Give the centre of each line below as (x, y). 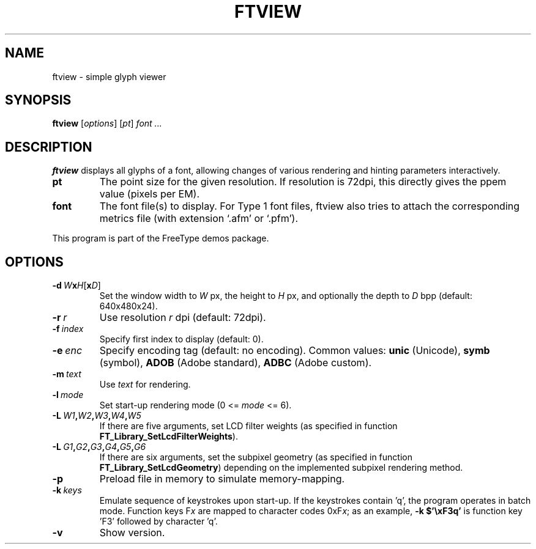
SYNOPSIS (38, 100)
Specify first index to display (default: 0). (181, 339)
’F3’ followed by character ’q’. (158, 521)
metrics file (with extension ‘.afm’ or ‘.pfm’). (199, 219)
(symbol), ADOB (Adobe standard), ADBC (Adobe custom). (236, 363)
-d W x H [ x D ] (76, 286)
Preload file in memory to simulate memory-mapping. (222, 479)
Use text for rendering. (145, 385)
